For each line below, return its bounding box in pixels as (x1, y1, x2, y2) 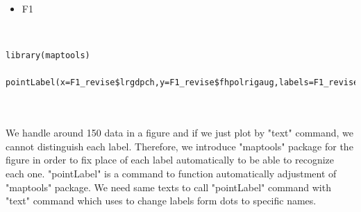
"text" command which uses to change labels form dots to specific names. (6, 193, 317, 208)
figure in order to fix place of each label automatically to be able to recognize (6, 152, 335, 167)
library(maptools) (6, 51, 90, 61)
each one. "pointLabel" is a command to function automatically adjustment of (6, 166, 337, 180)
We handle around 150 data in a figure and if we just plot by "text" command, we (6, 125, 354, 140)
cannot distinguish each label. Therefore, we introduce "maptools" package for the (6, 139, 353, 153)
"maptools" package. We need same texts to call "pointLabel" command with (6, 179, 331, 194)
